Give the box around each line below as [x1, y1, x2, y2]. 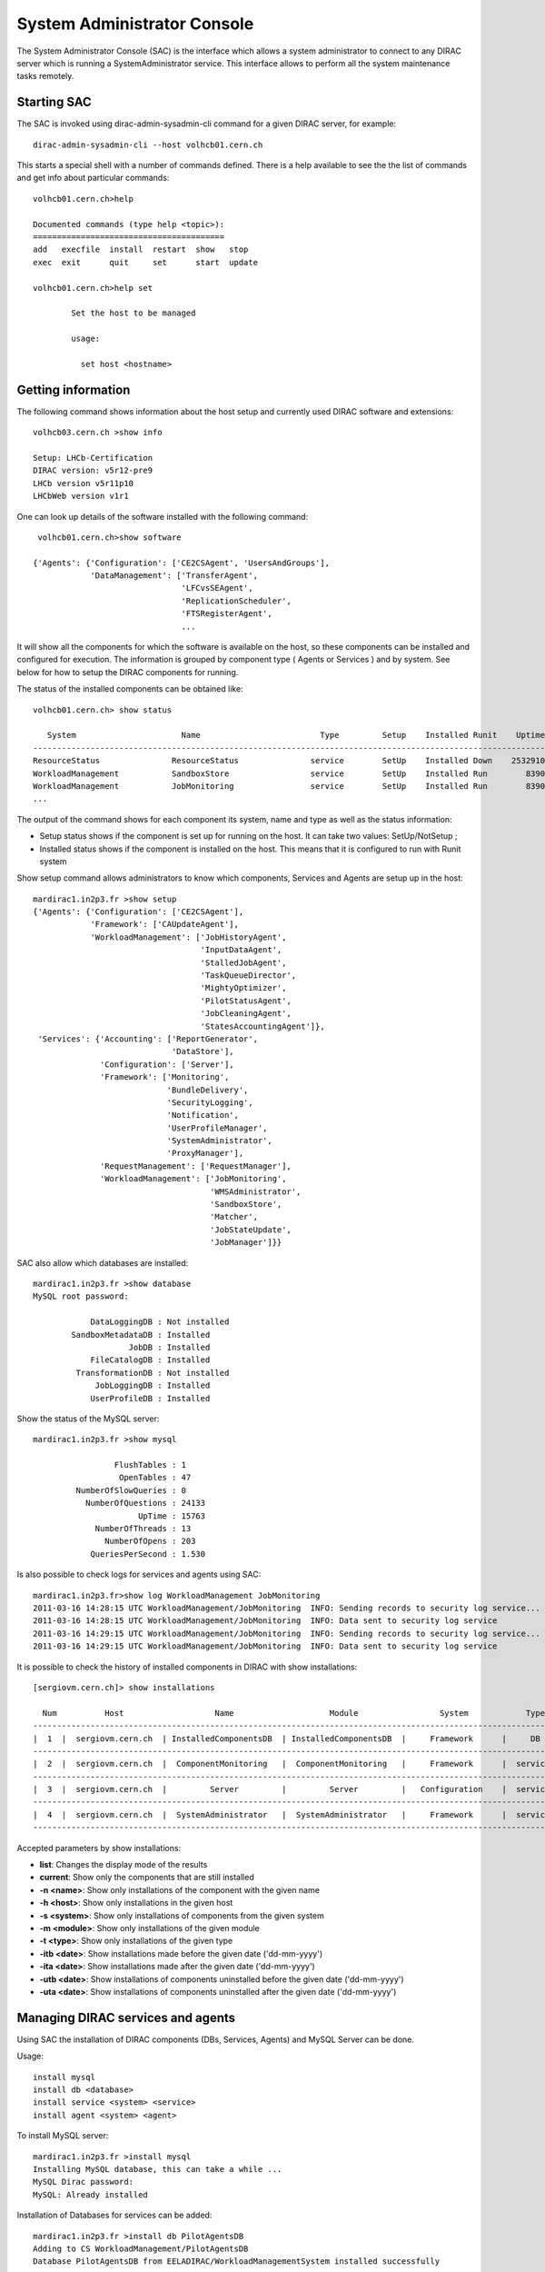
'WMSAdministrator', [209, 1186, 302, 1197]
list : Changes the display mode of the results [39, 1859, 208, 1870]
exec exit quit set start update [33, 257, 259, 267]
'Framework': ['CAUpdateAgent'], [90, 919, 240, 930]
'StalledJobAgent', [200, 957, 287, 968]
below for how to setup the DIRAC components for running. [16, 666, 239, 677]
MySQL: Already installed [33, 2189, 149, 2199]
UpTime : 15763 [137, 1510, 206, 1521]
